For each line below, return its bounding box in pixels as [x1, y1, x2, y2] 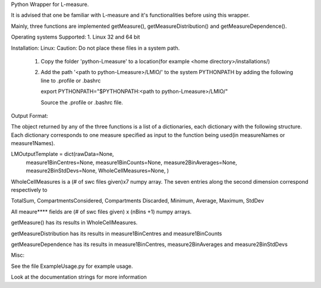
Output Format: [11, 112, 49, 119]
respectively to [11, 187, 48, 194]
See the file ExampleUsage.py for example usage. [11, 263, 133, 270]
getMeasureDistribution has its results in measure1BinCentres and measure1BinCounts [11, 230, 222, 237]
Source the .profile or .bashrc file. [40, 98, 123, 106]
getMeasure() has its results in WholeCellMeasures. [11, 219, 138, 226]
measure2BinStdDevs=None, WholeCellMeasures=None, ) [26, 167, 169, 174]
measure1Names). [11, 140, 55, 147]
